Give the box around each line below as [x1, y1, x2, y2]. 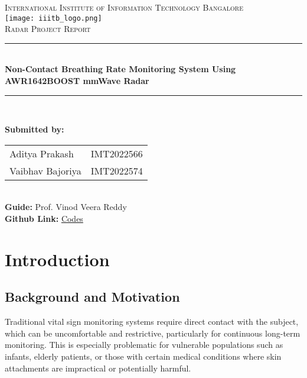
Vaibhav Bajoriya [9, 163, 81, 177]
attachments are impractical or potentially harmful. [5, 361, 191, 374]
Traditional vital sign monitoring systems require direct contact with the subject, [5, 315, 299, 328]
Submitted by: [5, 123, 64, 135]
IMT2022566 [90, 146, 143, 160]
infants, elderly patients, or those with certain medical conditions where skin [5, 350, 282, 362]
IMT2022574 [90, 163, 143, 177]
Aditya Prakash [9, 146, 74, 160]
